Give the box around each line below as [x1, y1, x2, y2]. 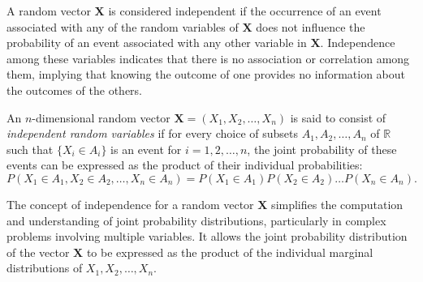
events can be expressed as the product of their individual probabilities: [6, 156, 363, 173]
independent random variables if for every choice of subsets [6, 125, 298, 142]
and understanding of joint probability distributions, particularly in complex [6, 211, 386, 229]
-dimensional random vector [32, 109, 170, 126]
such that [6, 140, 54, 157]
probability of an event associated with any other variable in [6, 34, 307, 51]
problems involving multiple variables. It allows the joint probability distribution [6, 228, 408, 245]
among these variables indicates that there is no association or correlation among [6, 49, 410, 66]
